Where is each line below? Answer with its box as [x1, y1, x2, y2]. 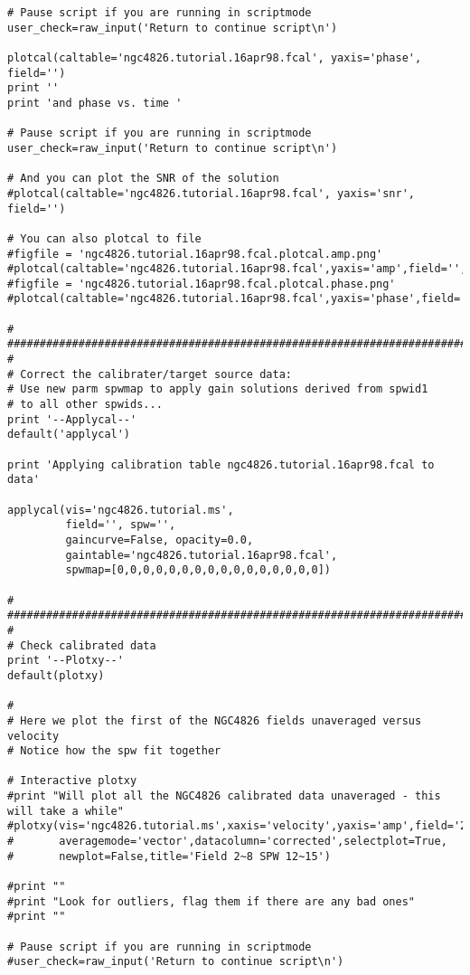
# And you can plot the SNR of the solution [7, 172, 279, 185]
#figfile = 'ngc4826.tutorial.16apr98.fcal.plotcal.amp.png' [7, 247, 383, 260]
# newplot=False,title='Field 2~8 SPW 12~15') [7, 849, 331, 863]
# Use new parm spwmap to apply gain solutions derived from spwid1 [7, 383, 428, 396]
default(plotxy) [7, 668, 105, 682]
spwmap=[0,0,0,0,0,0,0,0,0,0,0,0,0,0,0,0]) [65, 563, 331, 577]
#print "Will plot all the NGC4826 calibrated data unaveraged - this [7, 790, 441, 803]
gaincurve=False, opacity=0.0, [65, 533, 254, 546]
